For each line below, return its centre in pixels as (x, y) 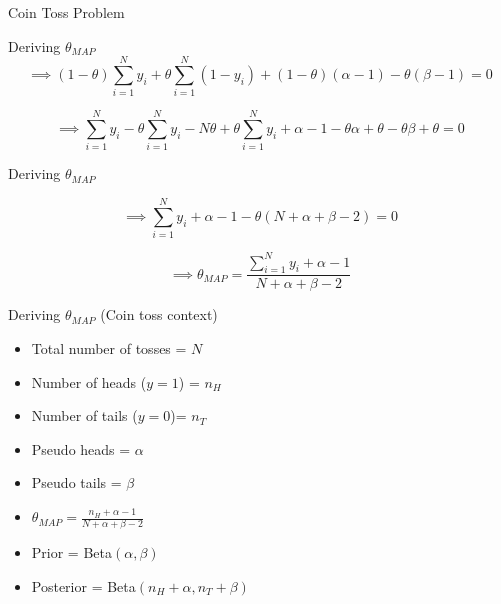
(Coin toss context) (159, 314)
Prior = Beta (71, 552)
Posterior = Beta (83, 585)
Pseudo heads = (81, 448)
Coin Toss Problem (66, 12)
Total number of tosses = (109, 348)
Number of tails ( (84, 415)
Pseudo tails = (76, 482)
